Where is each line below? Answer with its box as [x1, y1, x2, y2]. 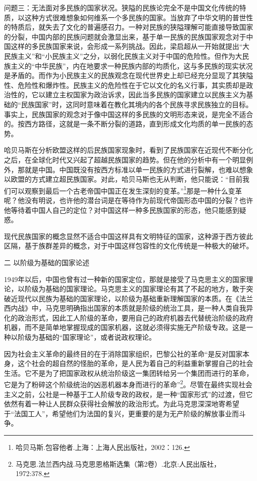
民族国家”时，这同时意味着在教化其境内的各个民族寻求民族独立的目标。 [21, 99, 253, 109]
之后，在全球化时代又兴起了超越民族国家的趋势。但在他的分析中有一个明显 [4, 154, 246, 164]
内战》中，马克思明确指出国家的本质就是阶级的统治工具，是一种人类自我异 [10, 303, 253, 313]
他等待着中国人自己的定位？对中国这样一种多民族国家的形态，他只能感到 [4, 204, 239, 215]
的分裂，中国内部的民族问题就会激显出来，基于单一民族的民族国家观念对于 [4, 31, 246, 41]
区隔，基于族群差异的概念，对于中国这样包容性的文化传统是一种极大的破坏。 [4, 240, 253, 251]
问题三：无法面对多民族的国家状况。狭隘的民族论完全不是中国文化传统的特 [4, 2, 246, 12]
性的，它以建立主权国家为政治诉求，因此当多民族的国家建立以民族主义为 [10, 89, 246, 100]
